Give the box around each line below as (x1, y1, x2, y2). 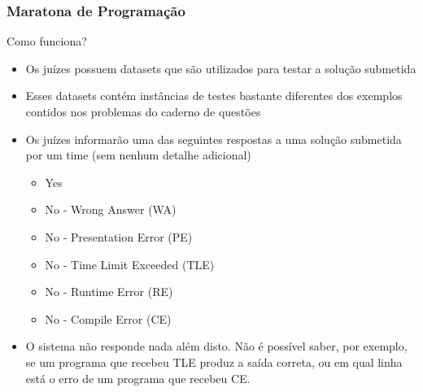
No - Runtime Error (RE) (45, 283, 173, 300)
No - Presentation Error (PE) (45, 228, 193, 245)
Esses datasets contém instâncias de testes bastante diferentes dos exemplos (25, 87, 403, 104)
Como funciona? (7, 33, 87, 50)
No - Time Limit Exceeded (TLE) (45, 255, 215, 272)
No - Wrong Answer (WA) (45, 201, 177, 218)
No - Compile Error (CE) (45, 310, 172, 327)
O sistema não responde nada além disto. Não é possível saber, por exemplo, (25, 338, 408, 355)
